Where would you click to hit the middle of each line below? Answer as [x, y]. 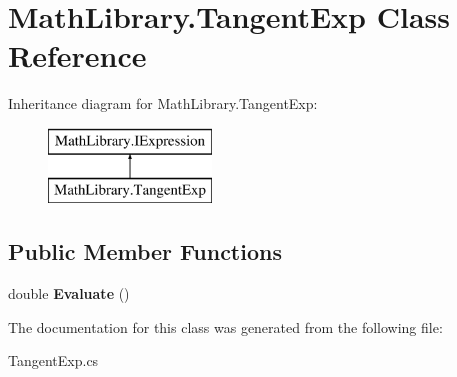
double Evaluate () [69, 293]
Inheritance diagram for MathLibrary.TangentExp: [163, 103]
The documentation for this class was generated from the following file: [225, 326]
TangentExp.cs [53, 360]
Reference [77, 55]
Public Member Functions [145, 251]
